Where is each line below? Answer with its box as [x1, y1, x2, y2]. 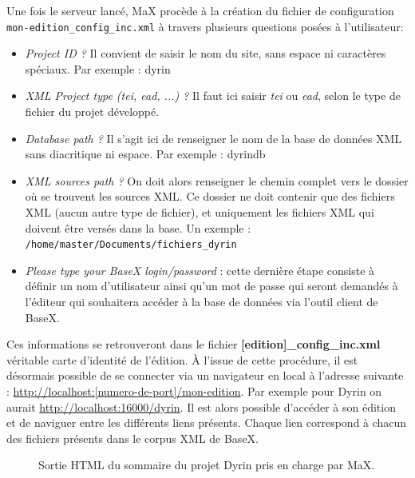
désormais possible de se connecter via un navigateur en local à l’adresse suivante [6, 367, 404, 384]
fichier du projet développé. [25, 103, 160, 120]
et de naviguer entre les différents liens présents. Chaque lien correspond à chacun [6, 414, 407, 431]
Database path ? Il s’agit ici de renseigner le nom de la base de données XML [25, 129, 402, 146]
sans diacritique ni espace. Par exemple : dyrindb [25, 145, 266, 162]
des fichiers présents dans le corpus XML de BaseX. [6, 429, 259, 446]
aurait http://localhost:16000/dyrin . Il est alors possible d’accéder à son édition [6, 398, 396, 415]
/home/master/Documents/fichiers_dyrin [25, 239, 237, 251]
